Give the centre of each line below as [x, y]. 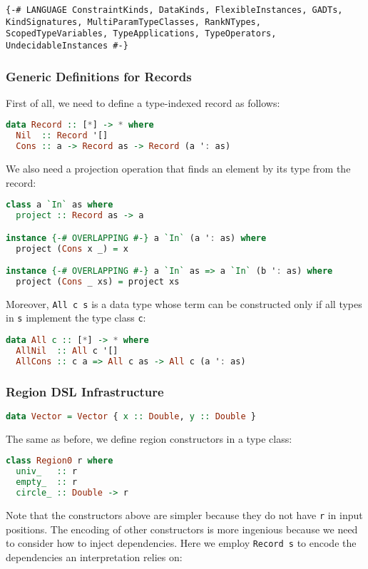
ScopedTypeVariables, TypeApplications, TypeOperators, [141, 34]
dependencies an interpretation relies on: [94, 557]
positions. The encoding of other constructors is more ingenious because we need [182, 529]
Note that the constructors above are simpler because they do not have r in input [184, 514]
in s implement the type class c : [76, 318]
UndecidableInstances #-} [67, 45]
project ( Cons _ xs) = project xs [98, 281]
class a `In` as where [60, 205]
